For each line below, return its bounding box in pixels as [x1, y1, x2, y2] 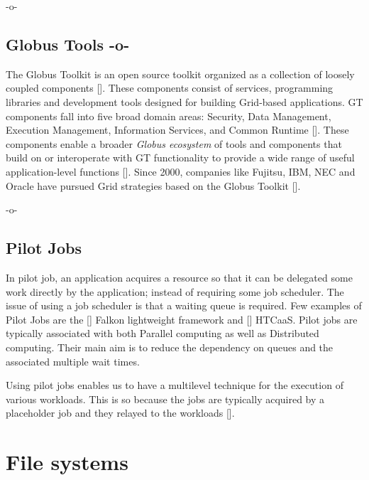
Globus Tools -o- [6, 33, 130, 55]
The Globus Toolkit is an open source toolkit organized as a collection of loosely [6, 66, 355, 81]
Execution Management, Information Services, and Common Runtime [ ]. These [6, 122, 349, 137]
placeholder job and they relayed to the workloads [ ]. [6, 405, 235, 420]
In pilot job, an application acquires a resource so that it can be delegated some [6, 270, 353, 284]
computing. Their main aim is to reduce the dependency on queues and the [6, 339, 334, 354]
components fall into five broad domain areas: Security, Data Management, [6, 108, 331, 123]
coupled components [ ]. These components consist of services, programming [6, 80, 334, 95]
